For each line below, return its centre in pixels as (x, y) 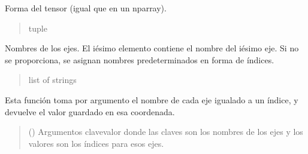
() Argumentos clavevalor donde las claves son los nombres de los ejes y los (166, 132)
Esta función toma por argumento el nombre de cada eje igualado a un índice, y (152, 99)
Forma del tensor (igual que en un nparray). (86, 8)
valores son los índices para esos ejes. (96, 143)
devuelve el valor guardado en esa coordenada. (90, 111)
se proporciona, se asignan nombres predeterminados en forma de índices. (140, 59)
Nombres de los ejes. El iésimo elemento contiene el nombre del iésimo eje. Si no (152, 48)
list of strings (52, 80)
